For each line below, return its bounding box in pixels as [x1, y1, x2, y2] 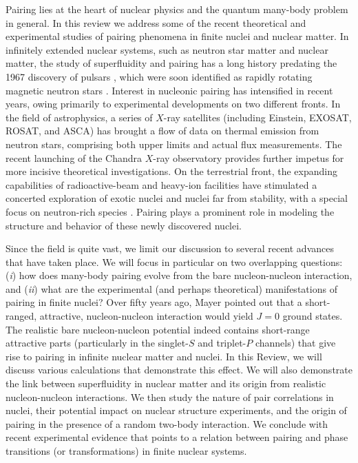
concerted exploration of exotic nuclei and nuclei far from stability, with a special [6, 191, 348, 205]
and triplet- [198, 336, 246, 350]
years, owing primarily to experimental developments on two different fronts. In [6, 96, 341, 111]
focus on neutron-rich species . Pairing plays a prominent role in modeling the [6, 204, 335, 218]
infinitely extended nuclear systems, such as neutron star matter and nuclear [6, 42, 328, 56]
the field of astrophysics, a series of [6, 110, 153, 124]
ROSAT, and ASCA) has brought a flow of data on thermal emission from [6, 123, 319, 138]
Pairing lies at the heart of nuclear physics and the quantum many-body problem [6, 2, 348, 16]
